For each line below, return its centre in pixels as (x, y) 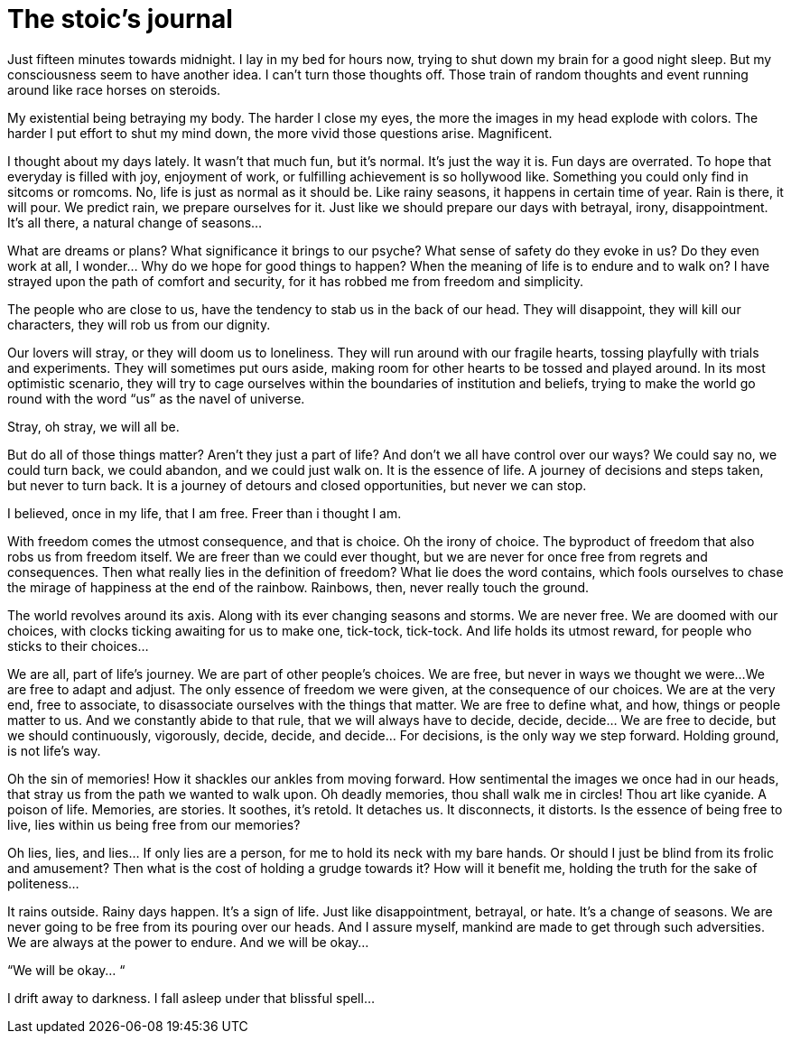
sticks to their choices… (78, 646)
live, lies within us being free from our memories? (154, 824)
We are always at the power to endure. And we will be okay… (188, 942)
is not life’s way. (54, 750)
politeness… (43, 883)
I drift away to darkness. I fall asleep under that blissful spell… (191, 998)
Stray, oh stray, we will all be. (93, 426)
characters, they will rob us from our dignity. (139, 324)
